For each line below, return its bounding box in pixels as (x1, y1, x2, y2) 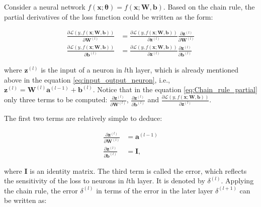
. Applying (221, 175, 254, 186)
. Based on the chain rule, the (163, 2, 255, 12)
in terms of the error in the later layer (96, 185, 213, 195)
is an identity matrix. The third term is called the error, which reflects (30, 165, 247, 176)
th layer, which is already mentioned (126, 64, 239, 75)
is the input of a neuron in (41, 64, 122, 75)
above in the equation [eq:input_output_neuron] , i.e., (4, 74, 170, 85)
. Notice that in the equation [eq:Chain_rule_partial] (93, 84, 257, 95)
